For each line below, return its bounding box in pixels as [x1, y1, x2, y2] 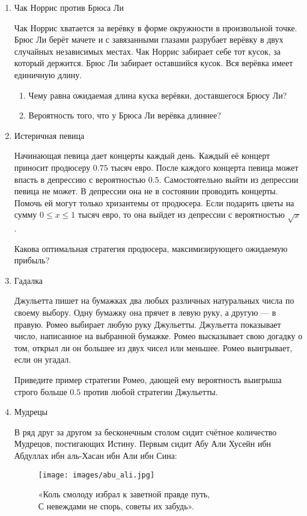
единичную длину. [14, 68, 82, 81]
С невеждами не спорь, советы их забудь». [38, 499, 195, 512]
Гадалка [14, 274, 43, 286]
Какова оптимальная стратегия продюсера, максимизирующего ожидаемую [14, 242, 288, 254]
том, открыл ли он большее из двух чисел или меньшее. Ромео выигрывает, [14, 341, 293, 354]
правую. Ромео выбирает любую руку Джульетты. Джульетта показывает [14, 318, 281, 330]
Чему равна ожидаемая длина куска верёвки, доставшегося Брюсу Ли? [28, 88, 287, 101]
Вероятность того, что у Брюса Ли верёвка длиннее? [28, 109, 221, 121]
